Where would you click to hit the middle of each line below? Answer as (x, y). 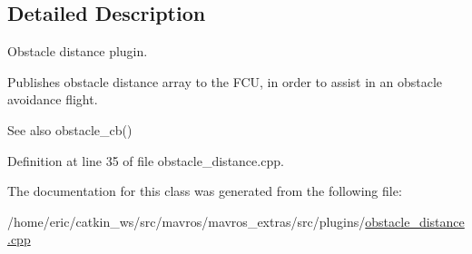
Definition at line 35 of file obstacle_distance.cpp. (146, 160)
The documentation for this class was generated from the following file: (205, 191)
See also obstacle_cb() (70, 129)
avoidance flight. (53, 99)
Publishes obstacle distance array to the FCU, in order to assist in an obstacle (225, 81)
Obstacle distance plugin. (78, 51)
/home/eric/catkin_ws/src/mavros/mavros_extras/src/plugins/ (187, 221)
